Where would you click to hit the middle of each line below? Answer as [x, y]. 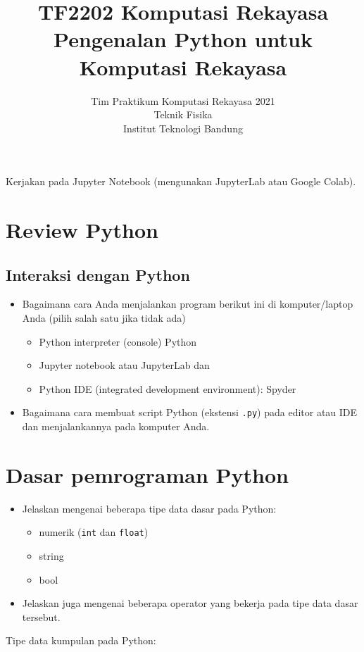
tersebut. [41, 616]
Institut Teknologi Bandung [183, 128]
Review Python [82, 230]
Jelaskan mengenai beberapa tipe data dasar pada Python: [149, 508]
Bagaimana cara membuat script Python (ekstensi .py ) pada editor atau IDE [190, 412]
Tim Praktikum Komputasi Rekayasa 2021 [183, 100]
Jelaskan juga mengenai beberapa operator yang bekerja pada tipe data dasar [190, 603]
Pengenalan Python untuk [183, 39]
